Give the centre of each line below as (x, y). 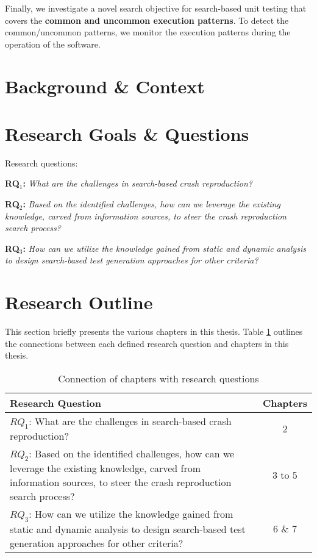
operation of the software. (53, 44)
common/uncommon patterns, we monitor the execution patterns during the (148, 32)
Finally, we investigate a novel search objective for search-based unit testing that (156, 8)
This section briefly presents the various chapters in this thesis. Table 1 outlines (154, 331)
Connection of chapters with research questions (158, 378)
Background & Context (105, 86)
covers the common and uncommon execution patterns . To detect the (147, 20)
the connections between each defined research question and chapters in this (147, 343)
